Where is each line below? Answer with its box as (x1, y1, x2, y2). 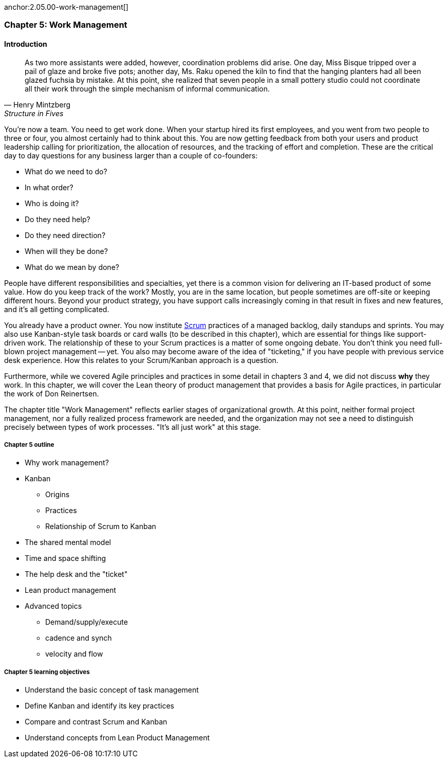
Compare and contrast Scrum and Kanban (25, 717, 167, 727)
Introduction (4, 39, 47, 48)
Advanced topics (25, 602, 82, 611)
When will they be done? (25, 246, 108, 256)
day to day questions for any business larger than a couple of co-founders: (4, 151, 258, 160)
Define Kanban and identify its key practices (25, 701, 174, 711)
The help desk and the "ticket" (25, 570, 128, 579)
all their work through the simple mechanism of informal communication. (25, 84, 270, 93)
